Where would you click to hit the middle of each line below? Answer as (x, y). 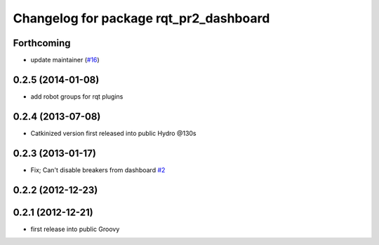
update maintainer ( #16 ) (65, 60)
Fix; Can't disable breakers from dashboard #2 (98, 170)
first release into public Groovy (75, 229)
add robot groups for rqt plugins (77, 96)
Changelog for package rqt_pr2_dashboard (141, 18)
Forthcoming (42, 43)
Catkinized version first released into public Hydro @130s (113, 133)
